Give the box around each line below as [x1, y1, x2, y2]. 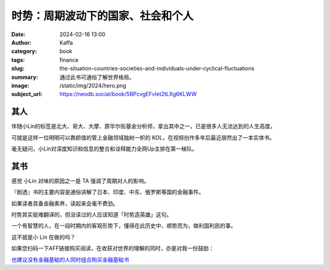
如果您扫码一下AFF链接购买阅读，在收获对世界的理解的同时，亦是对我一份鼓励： [11, 245, 215, 252]
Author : [11, 39, 32, 46]
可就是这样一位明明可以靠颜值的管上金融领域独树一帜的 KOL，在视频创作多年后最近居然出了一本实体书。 [11, 133, 275, 141]
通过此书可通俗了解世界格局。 [59, 73, 134, 81]
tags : [11, 56, 25, 64]
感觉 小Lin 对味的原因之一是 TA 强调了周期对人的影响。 [11, 177, 150, 184]
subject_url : [11, 91, 43, 98]
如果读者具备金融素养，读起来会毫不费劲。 [11, 200, 119, 207]
